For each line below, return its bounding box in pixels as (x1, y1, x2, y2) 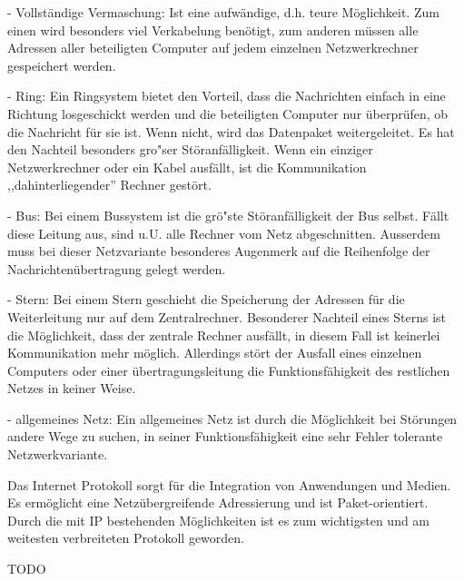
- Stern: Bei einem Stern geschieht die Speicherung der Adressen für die (7, 290, 405, 309)
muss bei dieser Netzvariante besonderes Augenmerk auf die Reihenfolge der (7, 241, 430, 261)
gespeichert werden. (7, 55, 116, 74)
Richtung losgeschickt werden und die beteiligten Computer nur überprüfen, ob (7, 103, 449, 123)
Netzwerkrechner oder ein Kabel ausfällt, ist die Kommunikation (7, 157, 367, 176)
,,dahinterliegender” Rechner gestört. (7, 175, 212, 194)
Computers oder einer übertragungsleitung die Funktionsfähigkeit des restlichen (7, 360, 450, 379)
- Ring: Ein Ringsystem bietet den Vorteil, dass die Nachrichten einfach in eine (7, 86, 446, 105)
